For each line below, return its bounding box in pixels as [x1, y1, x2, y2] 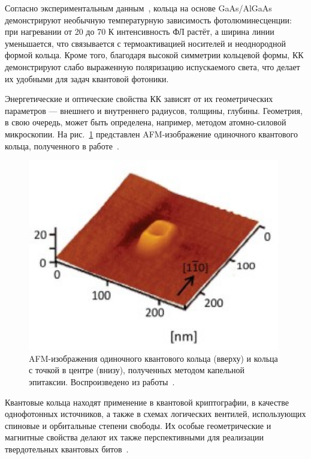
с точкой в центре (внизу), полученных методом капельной [29, 364, 244, 376]
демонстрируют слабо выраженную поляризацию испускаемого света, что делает [5, 60, 300, 73]
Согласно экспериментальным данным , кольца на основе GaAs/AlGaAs [5, 2, 272, 14]
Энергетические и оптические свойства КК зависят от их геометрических [5, 92, 273, 105]
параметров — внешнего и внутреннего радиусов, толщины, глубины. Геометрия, [5, 104, 303, 116]
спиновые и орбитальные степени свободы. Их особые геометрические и [5, 419, 271, 431]
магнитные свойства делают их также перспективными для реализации [5, 431, 264, 443]
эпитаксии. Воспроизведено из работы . [29, 376, 175, 388]
